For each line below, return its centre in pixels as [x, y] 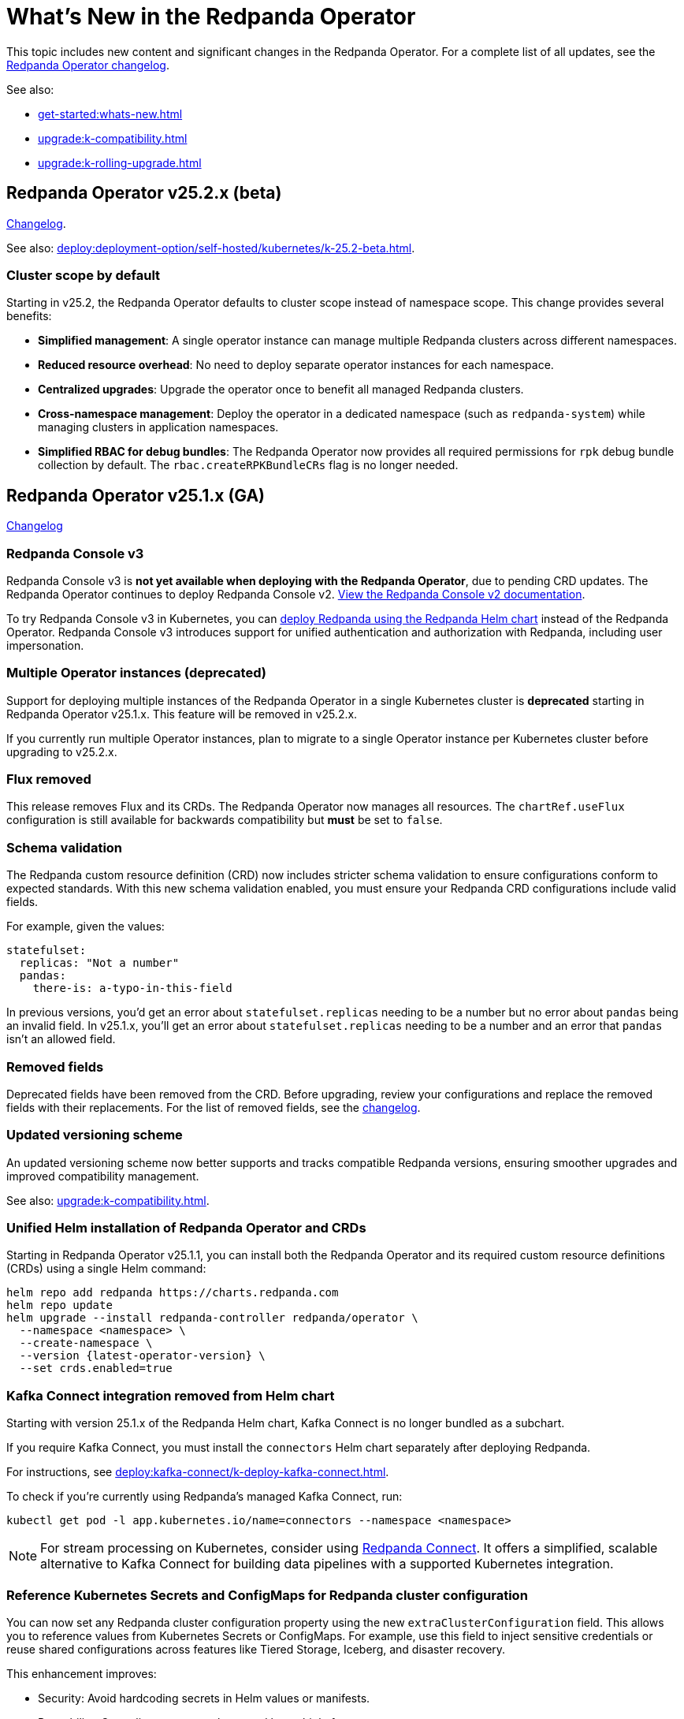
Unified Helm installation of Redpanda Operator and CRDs [186, 1228]
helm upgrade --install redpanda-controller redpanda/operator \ [212, 1318]
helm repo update [59, 1305]
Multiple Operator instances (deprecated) [136, 673]
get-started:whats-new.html [110, 114]
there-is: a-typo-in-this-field [132, 988]
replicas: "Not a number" [99, 963]
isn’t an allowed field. [61, 1039]
